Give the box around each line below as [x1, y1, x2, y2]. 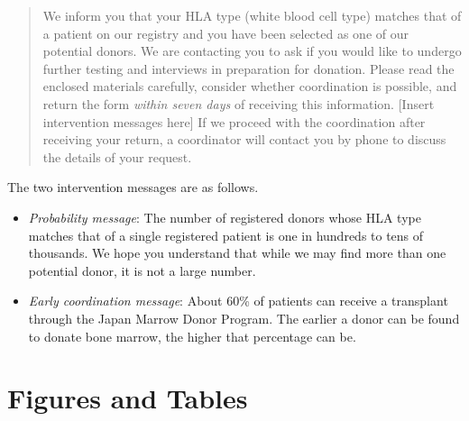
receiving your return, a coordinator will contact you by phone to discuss [42, 130, 446, 149]
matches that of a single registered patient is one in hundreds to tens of [28, 225, 424, 244]
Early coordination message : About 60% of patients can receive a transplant [28, 291, 448, 310]
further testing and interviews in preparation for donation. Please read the [42, 59, 455, 78]
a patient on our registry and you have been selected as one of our [42, 23, 409, 42]
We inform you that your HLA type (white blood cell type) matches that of [42, 6, 462, 24]
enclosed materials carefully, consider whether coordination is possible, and [42, 77, 457, 96]
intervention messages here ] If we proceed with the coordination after [42, 112, 426, 131]
